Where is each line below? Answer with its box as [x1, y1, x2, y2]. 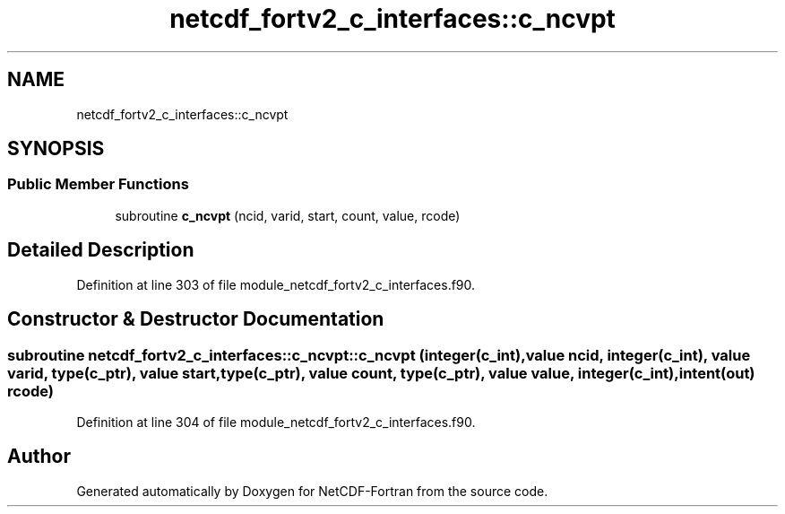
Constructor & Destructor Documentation [7, 308, 384, 331]
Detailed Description [7, 239, 194, 262]
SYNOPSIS [7, 137, 105, 161]
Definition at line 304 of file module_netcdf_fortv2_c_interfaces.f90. [76, 414, 476, 430]
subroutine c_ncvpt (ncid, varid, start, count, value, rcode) [115, 207, 461, 223]
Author [7, 445, 71, 468]
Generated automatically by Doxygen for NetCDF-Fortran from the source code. [76, 483, 548, 499]
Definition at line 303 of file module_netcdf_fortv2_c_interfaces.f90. [76, 276, 476, 292]
